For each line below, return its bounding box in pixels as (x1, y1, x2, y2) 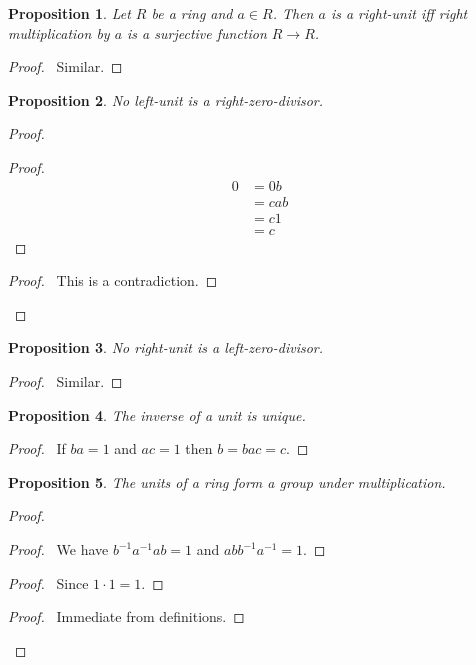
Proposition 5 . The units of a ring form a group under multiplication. (8, 471, 446, 492)
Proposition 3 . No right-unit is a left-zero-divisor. (8, 337, 324, 358)
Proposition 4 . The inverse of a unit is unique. (8, 404, 306, 425)
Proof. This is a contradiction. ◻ (8, 270, 218, 291)
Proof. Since (8, 572, 89, 593)
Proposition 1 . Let (8, 3, 131, 23)
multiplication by (8, 22, 110, 43)
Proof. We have (8, 539, 109, 560)
